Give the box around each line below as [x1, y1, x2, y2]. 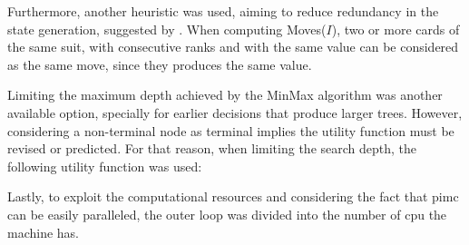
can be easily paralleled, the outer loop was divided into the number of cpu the [7, 204, 447, 223]
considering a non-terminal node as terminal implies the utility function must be [7, 121, 454, 140]
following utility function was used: [7, 156, 202, 175]
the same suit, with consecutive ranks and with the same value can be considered [7, 37, 459, 56]
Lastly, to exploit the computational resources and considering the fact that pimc [7, 187, 459, 206]
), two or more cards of [331, 19, 460, 38]
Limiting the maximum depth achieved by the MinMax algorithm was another [7, 85, 443, 104]
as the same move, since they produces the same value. [7, 54, 312, 73]
